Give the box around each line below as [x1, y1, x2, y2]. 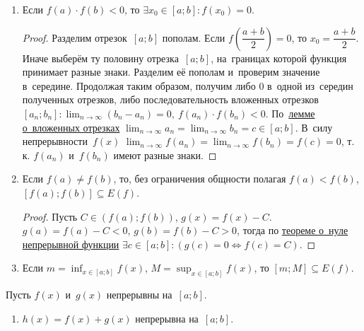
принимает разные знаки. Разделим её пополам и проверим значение [22, 64, 320, 79]
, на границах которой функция [211, 50, 347, 65]
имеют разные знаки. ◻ [113, 147, 217, 162]
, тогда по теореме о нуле [237, 223, 348, 238]
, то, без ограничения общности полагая [113, 171, 286, 186]
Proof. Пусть [22, 209, 78, 223]
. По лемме [265, 105, 315, 120]
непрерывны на [106, 287, 172, 302]
